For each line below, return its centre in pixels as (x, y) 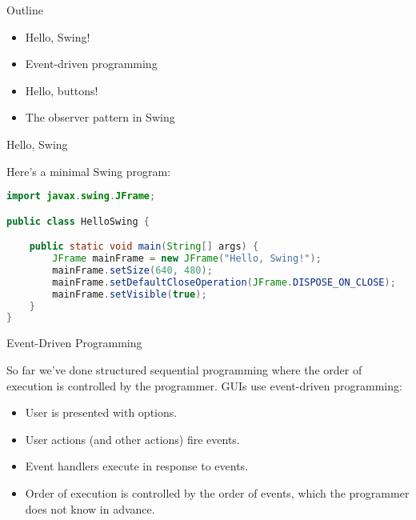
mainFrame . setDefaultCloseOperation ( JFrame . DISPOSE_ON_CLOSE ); (224, 282)
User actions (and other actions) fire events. (132, 439)
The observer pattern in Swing (100, 117)
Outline (25, 10)
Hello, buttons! (62, 90)
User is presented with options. (101, 412)
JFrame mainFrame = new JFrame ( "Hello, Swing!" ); (187, 259)
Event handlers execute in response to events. (137, 466)
